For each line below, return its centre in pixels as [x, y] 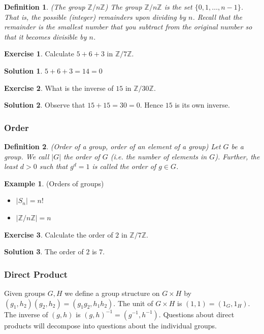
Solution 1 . [23, 70]
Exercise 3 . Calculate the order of [59, 234]
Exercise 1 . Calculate [39, 54]
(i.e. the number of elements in [159, 156]
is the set [178, 7]
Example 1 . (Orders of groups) [54, 183]
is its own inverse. [202, 105]
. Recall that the [217, 16]
